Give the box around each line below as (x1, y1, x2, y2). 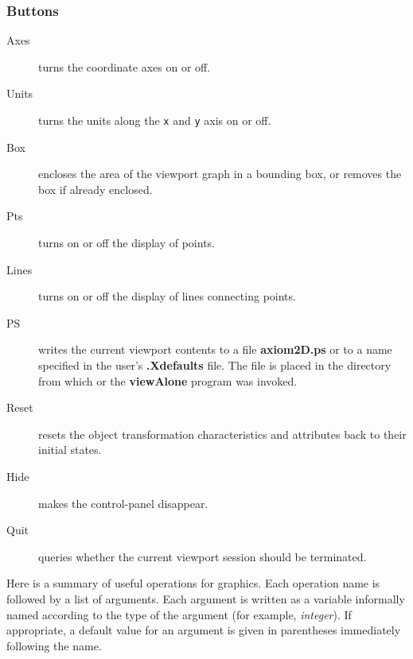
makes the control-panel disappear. (38, 494, 208, 511)
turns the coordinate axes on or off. (38, 58, 211, 75)
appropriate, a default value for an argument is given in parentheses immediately (6, 622, 401, 638)
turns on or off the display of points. (38, 235, 215, 251)
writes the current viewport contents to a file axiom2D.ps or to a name (38, 341, 392, 358)
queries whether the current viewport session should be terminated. (38, 548, 367, 564)
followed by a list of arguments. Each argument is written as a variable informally (6, 590, 405, 607)
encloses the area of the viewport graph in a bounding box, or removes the (38, 165, 402, 182)
